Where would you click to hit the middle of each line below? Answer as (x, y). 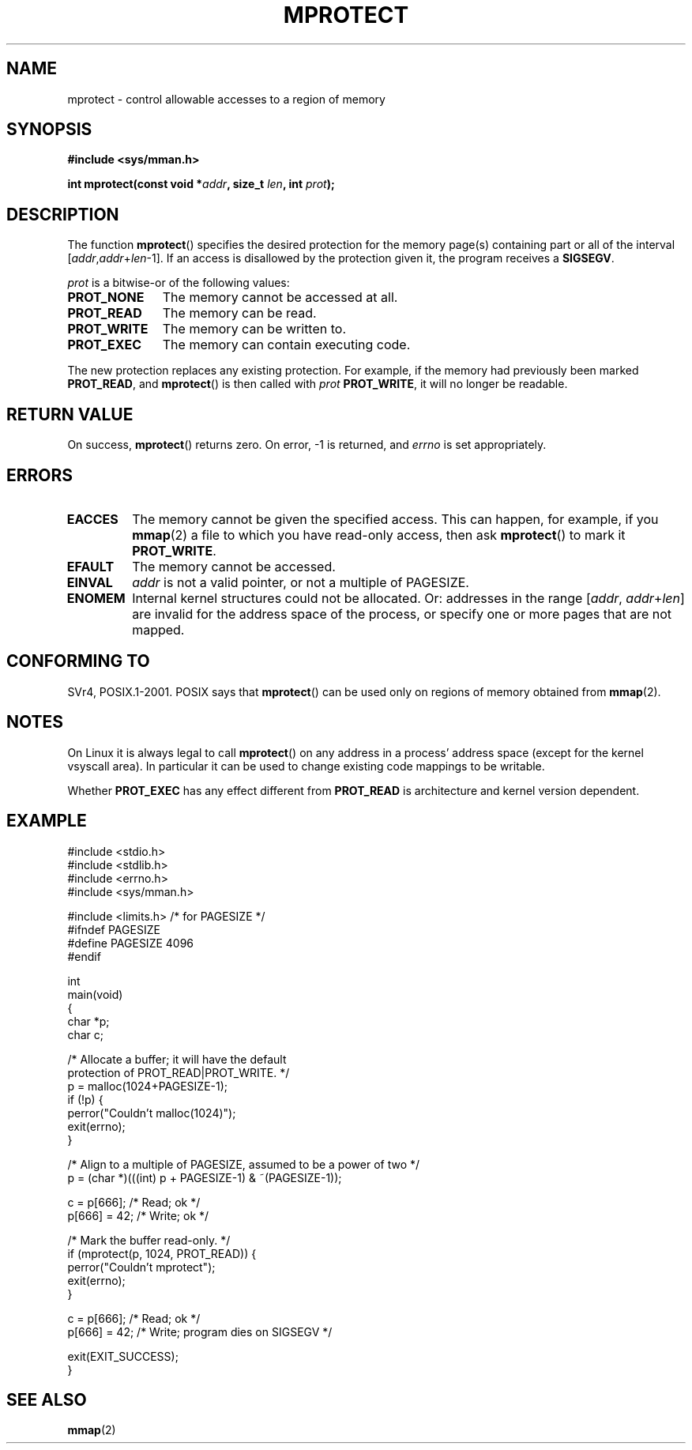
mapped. (158, 629)
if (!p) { (85, 1099)
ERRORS (40, 475)
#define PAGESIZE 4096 (131, 943)
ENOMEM (96, 598)
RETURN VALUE (70, 414)
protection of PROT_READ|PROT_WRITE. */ (179, 1072)
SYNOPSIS (49, 130)
